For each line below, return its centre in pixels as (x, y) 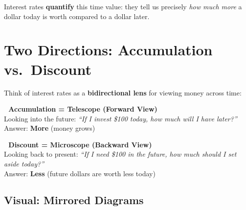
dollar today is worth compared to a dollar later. (77, 16)
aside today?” (24, 164)
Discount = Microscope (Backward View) (80, 144)
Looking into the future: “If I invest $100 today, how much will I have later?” (121, 118)
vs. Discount (48, 69)
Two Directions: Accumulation (108, 50)
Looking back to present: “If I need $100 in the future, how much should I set (120, 154)
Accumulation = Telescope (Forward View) (83, 109)
